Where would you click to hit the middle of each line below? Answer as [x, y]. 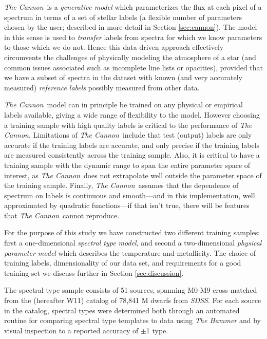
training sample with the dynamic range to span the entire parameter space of [127, 165]
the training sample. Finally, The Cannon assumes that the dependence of [121, 185]
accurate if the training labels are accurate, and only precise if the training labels [132, 145]
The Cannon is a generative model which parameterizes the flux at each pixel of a [133, 7]
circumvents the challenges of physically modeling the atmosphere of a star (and [130, 57]
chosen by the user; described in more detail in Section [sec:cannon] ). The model [131, 27]
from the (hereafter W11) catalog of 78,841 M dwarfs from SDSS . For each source [133, 300]
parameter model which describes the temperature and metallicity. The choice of [130, 252]
